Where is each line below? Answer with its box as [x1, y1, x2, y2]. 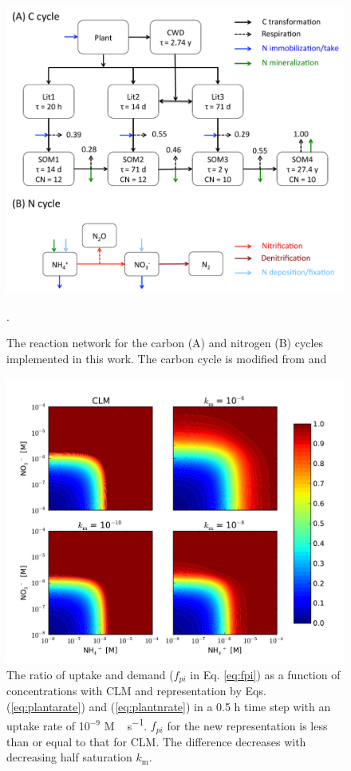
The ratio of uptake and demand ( [6, 666, 174, 682]
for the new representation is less [167, 717, 328, 733]
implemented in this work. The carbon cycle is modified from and [6, 350, 327, 367]
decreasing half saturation [6, 749, 132, 765]
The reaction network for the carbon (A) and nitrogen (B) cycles [6, 334, 324, 351]
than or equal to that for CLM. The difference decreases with [6, 733, 306, 749]
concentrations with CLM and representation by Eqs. [6, 682, 266, 699]
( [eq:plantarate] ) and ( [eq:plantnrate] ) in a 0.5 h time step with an [6, 698, 331, 714]
